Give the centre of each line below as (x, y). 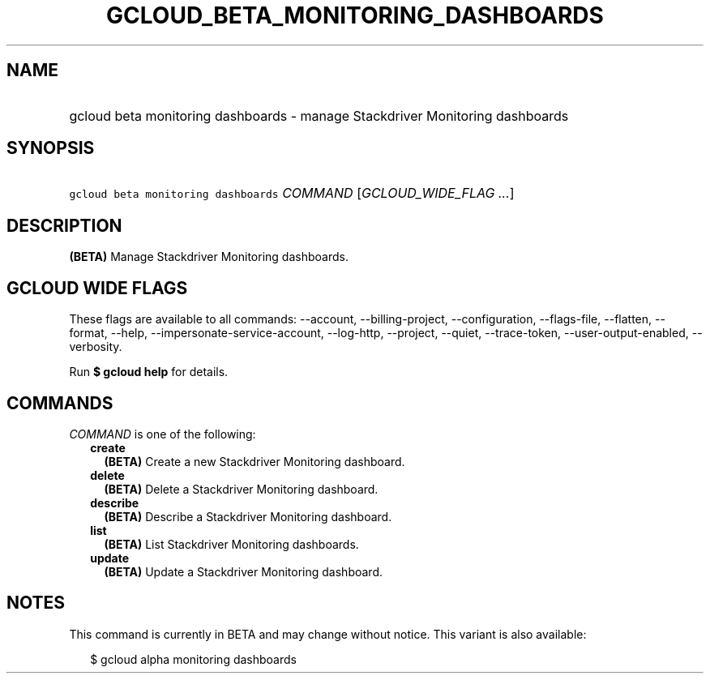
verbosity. (96, 347)
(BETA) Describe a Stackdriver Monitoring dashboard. (248, 516)
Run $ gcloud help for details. (149, 372)
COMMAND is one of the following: (163, 434)
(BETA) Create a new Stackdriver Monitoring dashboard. (254, 461)
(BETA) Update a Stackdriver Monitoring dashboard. (244, 571)
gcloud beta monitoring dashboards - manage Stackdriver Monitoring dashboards (319, 115)
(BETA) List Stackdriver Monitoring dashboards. (231, 544)
